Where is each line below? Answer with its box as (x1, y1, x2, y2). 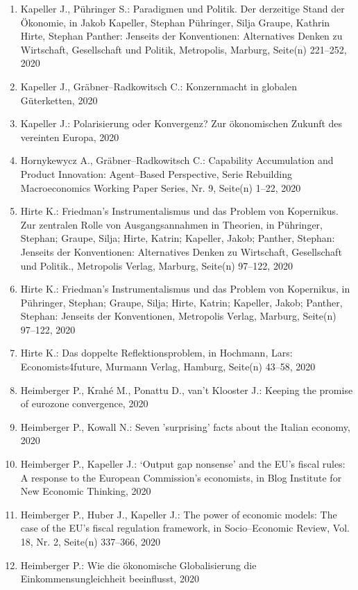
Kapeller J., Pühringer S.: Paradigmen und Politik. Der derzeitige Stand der (20, 1, 345, 15)
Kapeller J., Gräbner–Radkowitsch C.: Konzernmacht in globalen (20, 79, 297, 93)
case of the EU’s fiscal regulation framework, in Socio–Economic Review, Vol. (20, 521, 350, 535)
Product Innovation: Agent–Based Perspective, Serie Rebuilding (20, 166, 292, 181)
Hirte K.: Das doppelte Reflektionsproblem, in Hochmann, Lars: (20, 345, 293, 360)
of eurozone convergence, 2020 (20, 396, 148, 411)
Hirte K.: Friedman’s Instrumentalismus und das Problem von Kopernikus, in (20, 281, 350, 296)
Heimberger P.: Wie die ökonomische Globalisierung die (20, 557, 257, 572)
